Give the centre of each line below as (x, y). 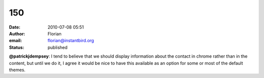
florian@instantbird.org (71, 41)
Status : (17, 47)
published (58, 47)
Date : (15, 27)
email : (15, 41)
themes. (17, 70)
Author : (17, 33)
